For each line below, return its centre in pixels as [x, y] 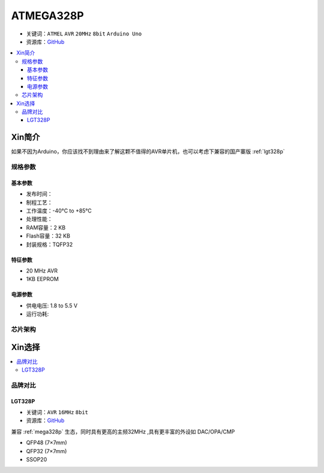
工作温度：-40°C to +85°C [59, 211]
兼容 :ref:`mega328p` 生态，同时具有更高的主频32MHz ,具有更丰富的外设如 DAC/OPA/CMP [123, 432]
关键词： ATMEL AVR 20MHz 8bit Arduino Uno [84, 34]
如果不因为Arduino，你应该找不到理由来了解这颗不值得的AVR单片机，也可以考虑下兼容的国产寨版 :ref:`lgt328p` [148, 152]
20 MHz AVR [42, 271]
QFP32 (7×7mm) [46, 451]
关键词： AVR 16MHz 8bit [57, 412]
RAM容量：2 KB [46, 227]
